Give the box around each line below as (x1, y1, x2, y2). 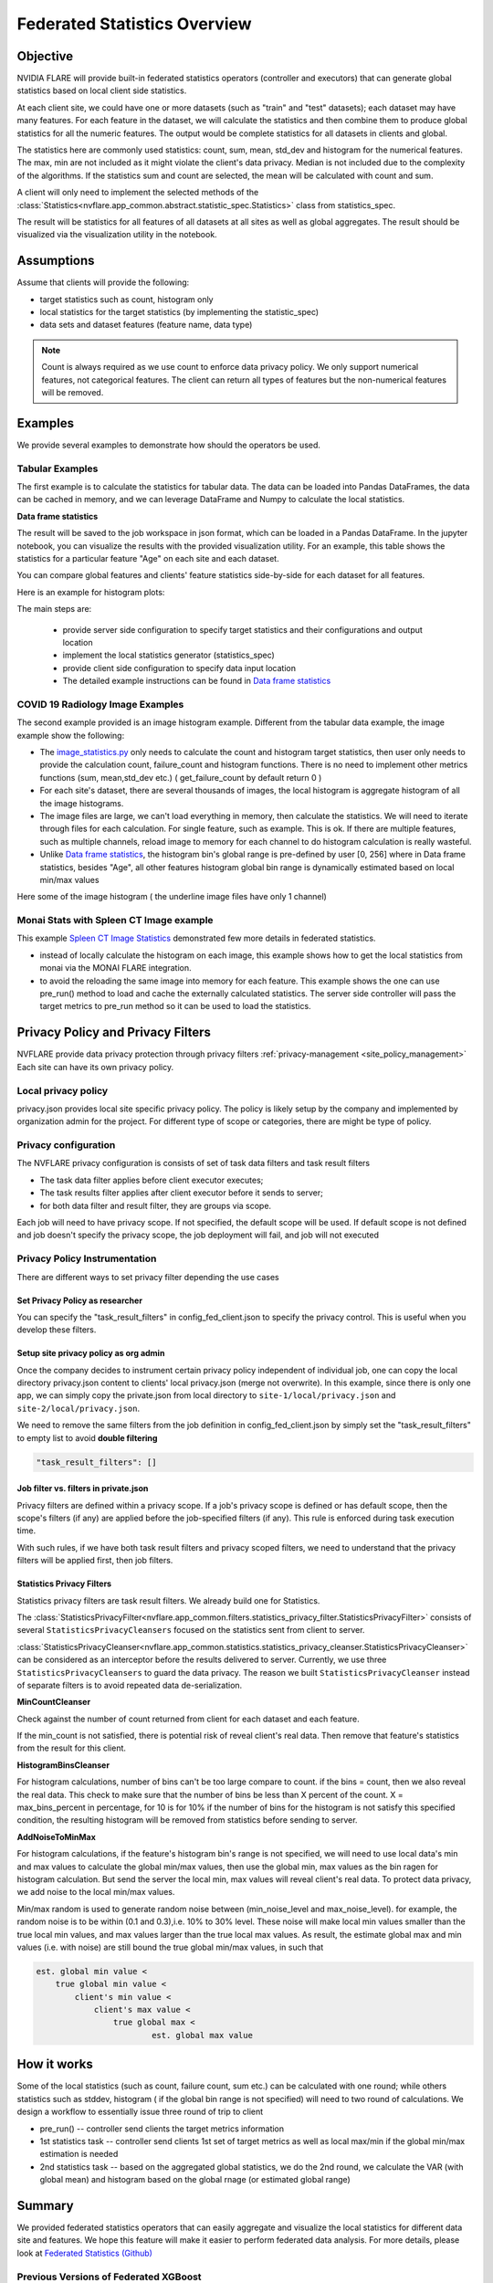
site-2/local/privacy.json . (16, 1403, 141, 1414)
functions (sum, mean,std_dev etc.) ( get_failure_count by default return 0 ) (39, 772, 322, 783)
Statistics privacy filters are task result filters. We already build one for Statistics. (16, 1594, 320, 1606)
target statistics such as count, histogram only (39, 293, 214, 305)
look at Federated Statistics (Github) (16, 2247, 152, 2258)
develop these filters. (16, 1324, 97, 1335)
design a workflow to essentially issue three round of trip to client (16, 2106, 264, 2118)
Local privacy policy (16, 1084, 109, 1097)
